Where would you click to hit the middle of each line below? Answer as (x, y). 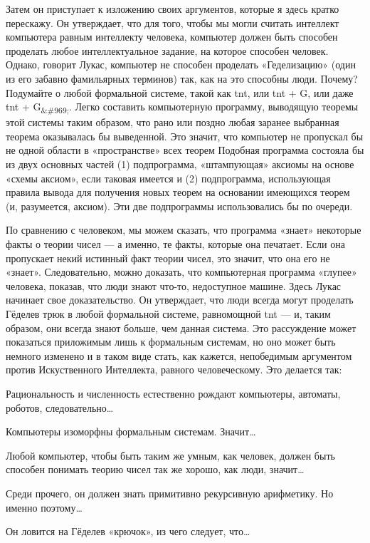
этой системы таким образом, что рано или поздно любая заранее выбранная (173, 122)
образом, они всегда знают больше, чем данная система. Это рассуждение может (181, 327)
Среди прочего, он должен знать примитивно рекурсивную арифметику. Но (170, 493)
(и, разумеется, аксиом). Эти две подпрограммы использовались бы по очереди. (179, 206)
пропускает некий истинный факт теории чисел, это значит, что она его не (168, 258)
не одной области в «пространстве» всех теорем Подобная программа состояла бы (185, 150)
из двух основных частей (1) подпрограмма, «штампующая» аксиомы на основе (180, 164)
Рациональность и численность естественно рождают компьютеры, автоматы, (173, 393)
